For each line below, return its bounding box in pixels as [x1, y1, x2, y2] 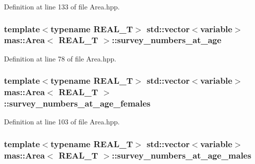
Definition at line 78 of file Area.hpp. [4, 53, 117, 63]
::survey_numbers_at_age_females [4, 97, 151, 109]
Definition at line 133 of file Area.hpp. [4, 1, 120, 11]
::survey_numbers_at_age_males [112, 149, 252, 161]
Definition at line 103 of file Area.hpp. [4, 116, 120, 127]
